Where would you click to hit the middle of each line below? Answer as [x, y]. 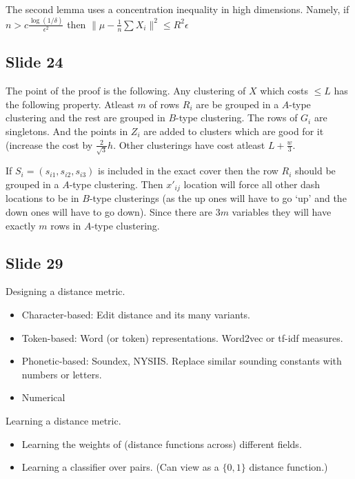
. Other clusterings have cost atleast [189, 144]
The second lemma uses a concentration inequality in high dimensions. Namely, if [177, 9]
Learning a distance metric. [63, 420]
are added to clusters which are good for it [234, 131]
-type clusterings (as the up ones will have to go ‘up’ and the [218, 198]
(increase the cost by [49, 144]
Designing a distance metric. [65, 291]
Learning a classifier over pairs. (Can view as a [120, 467]
